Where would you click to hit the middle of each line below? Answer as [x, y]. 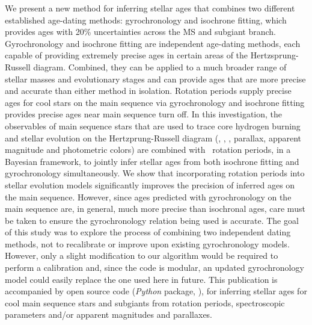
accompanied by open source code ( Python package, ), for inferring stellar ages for [156, 291]
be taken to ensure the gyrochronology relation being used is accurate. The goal [152, 220]
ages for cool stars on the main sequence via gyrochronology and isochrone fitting [155, 102]
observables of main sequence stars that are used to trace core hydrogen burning [153, 125]
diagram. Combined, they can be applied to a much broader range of [160, 67]
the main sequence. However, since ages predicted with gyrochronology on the [148, 197]
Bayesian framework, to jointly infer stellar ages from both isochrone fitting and [152, 161]
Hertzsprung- [274, 55]
